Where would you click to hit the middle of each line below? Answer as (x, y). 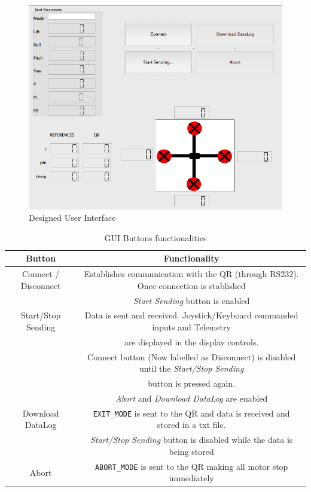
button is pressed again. (192, 383)
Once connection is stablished (191, 285)
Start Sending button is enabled (191, 300)
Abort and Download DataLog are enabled (191, 398)
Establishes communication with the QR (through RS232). (191, 274)
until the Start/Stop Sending (192, 368)
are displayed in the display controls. (192, 341)
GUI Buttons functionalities (155, 237)
